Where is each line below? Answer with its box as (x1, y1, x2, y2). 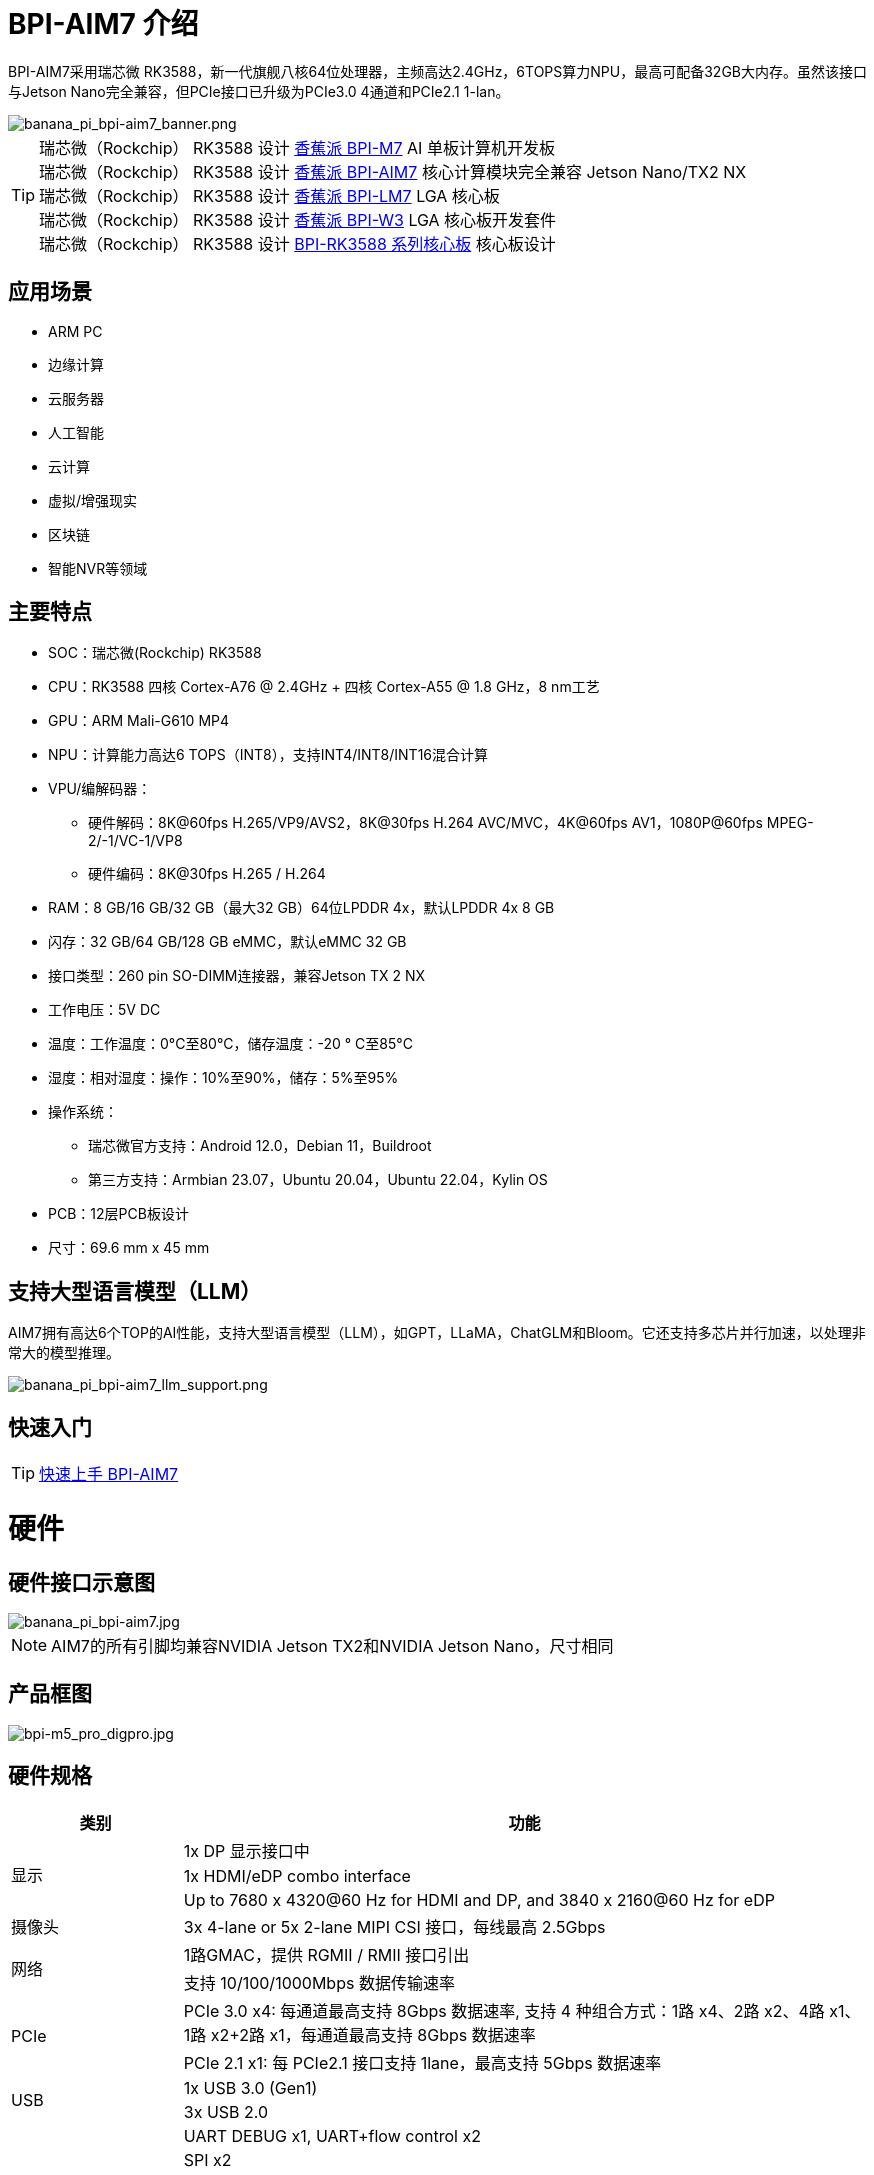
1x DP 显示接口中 (183, 1840, 310, 1861)
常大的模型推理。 (8, 1344, 120, 1362)
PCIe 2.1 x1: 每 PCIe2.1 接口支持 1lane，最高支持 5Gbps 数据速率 (183, 2052, 662, 2073)
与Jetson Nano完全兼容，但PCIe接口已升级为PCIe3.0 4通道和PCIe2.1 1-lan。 (8, 82, 510, 100)
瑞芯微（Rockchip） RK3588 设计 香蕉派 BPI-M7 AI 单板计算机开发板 (39, 137, 555, 158)
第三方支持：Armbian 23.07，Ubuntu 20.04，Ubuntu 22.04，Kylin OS (88, 1171, 548, 1189)
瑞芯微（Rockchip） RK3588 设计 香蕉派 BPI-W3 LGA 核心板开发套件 (39, 209, 557, 230)
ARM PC (48, 322, 103, 340)
